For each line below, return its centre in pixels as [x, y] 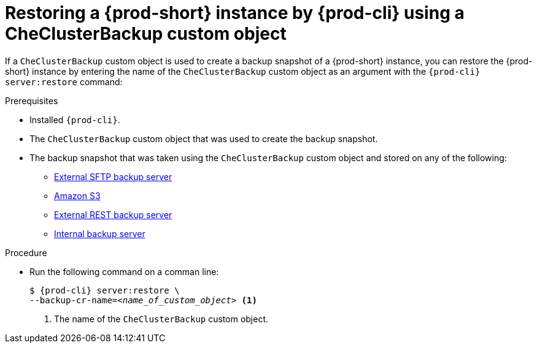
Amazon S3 [77, 195]
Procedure [26, 252]
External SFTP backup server [113, 176]
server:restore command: [64, 81]
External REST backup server [113, 214]
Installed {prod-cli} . [75, 119]
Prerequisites [32, 100]
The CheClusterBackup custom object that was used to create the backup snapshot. [204, 138]
